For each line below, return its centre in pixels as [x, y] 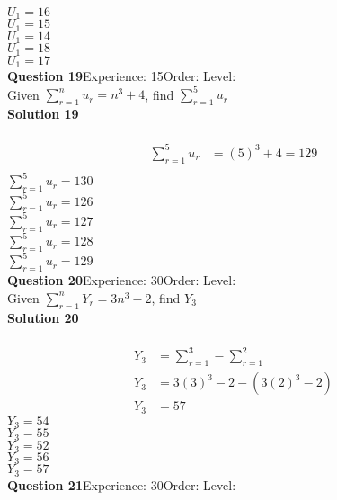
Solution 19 [43, 114]
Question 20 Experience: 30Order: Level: [122, 280]
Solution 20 [43, 317]
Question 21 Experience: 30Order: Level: [122, 484]
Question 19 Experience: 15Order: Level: [122, 76]
